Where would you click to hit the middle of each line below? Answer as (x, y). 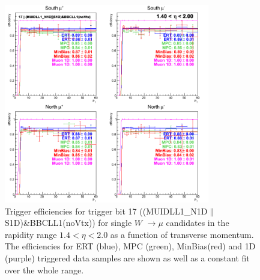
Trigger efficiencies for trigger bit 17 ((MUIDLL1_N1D (106, 211)
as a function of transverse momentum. (182, 234)
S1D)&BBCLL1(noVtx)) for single (68, 223)
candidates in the (198, 223)
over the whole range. (44, 269)
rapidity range (31, 234)
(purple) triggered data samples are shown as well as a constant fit (127, 257)
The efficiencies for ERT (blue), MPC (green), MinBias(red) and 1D (130, 246)
